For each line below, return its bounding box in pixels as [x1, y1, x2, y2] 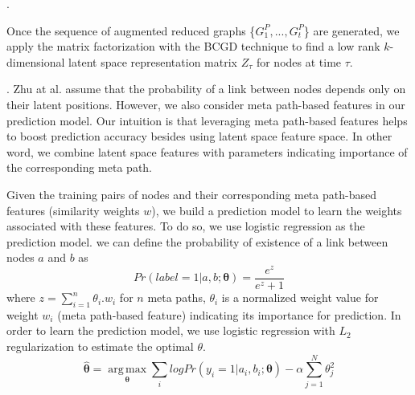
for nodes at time [256, 53, 342, 70]
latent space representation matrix [68, 53, 237, 70]
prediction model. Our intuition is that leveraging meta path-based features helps [6, 112, 408, 128]
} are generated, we [303, 22, 400, 39]
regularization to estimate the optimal [6, 338, 194, 355]
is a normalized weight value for [221, 289, 379, 306]
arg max [108, 364, 147, 376]
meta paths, [147, 289, 206, 306]
